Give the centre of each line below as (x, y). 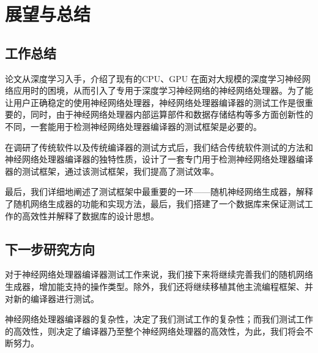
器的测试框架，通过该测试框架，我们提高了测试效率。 (112, 171)
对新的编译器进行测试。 (52, 298)
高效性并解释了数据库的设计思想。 (90, 215)
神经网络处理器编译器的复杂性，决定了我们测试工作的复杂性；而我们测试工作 (159, 319)
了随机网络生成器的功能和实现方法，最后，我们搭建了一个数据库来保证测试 (155, 203)
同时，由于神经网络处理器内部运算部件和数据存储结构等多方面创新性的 (172, 114)
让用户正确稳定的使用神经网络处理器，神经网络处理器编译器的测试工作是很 (155, 102)
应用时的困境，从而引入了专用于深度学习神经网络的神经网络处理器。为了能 (163, 90)
